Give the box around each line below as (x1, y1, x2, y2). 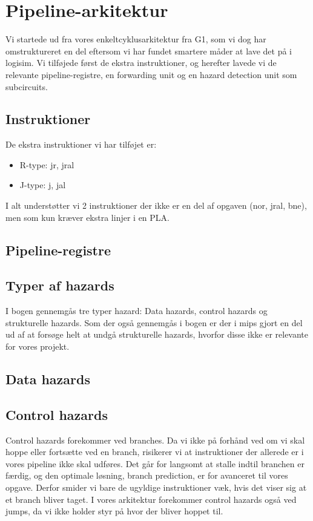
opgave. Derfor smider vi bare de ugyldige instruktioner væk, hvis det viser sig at (5, 480, 307, 493)
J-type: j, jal (19, 179, 66, 191)
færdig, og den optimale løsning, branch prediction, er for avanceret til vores (5, 469, 288, 482)
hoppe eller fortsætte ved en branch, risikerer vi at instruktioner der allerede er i (5, 445, 304, 458)
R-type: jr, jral (19, 158, 74, 171)
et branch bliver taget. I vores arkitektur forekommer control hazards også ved (5, 493, 297, 505)
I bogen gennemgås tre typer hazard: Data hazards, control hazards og (5, 304, 268, 317)
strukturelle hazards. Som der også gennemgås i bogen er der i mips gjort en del (5, 316, 303, 329)
